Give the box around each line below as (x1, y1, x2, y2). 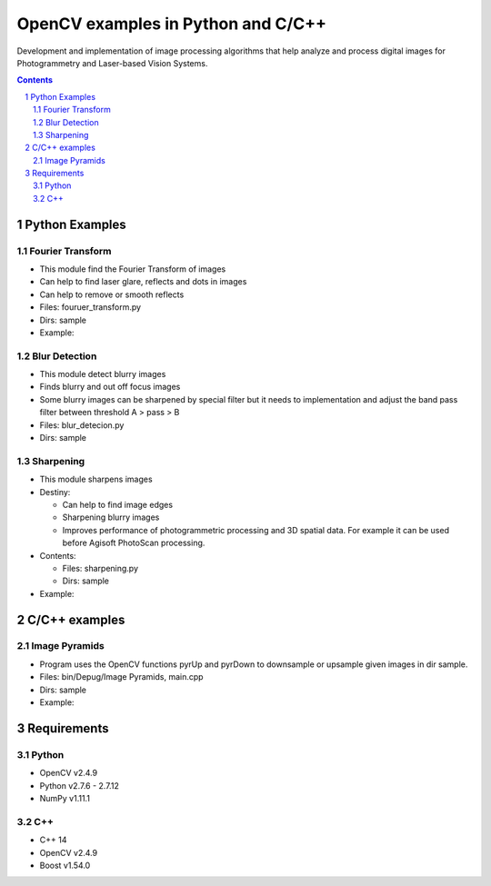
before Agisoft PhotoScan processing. (62, 537, 205, 549)
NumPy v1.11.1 (39, 792, 91, 803)
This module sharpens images (39, 473, 154, 485)
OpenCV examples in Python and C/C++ (16, 14, 327, 34)
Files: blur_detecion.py (39, 419, 125, 431)
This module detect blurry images (39, 369, 166, 380)
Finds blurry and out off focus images (39, 382, 181, 393)
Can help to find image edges (62, 499, 173, 510)
